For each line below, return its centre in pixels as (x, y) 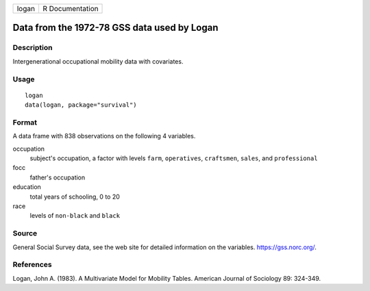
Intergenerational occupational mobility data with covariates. (98, 61)
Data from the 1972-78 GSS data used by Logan (115, 28)
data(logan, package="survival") (81, 105)
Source (25, 233)
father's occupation (58, 177)
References (32, 265)
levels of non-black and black (75, 216)
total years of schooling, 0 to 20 (75, 197)
